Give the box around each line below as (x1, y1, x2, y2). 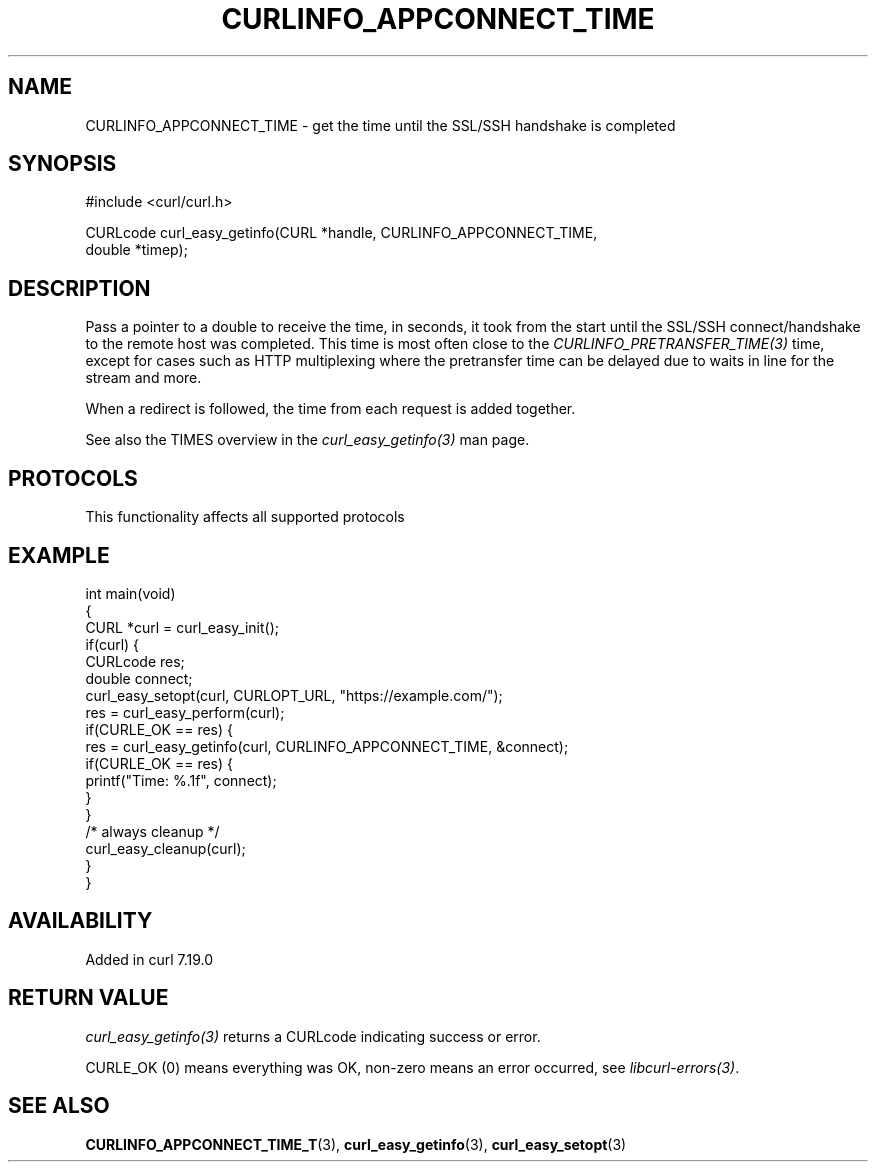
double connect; (85, 669, 193, 687)
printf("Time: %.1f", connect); (85, 771, 277, 789)
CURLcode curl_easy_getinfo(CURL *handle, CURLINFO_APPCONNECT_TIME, (85, 224, 598, 242)
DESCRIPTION (8, 275, 151, 301)
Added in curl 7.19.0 (85, 950, 214, 968)
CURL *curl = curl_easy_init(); (85, 618, 279, 636)
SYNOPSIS (8, 151, 117, 177)
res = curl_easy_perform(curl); (85, 703, 285, 721)
